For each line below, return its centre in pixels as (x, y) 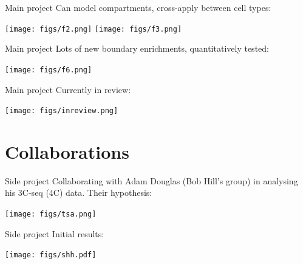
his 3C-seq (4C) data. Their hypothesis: (79, 193)
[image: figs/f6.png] (49, 70)
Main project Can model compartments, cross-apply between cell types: (138, 7)
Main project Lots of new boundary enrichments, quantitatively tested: (137, 48)
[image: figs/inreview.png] (62, 111)
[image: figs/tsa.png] (51, 214)
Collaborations (67, 151)
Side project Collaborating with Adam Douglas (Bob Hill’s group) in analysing (151, 180)
